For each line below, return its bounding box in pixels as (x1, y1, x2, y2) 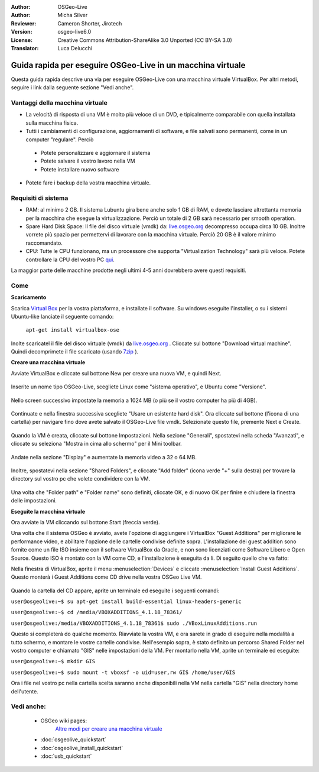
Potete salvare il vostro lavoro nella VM (40, 157, 135, 165)
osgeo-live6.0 (57, 28, 92, 35)
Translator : (11, 44, 39, 51)
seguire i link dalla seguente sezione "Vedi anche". (11, 84, 134, 91)
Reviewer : (11, 20, 37, 27)
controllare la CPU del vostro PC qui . (25, 256, 115, 263)
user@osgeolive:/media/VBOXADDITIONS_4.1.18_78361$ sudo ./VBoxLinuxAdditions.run (11, 619, 257, 627)
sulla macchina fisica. (25, 119, 79, 126)
